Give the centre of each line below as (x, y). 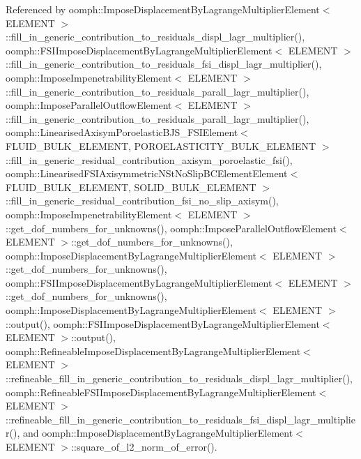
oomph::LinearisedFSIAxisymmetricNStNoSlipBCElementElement (147, 173)
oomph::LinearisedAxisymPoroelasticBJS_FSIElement (122, 132)
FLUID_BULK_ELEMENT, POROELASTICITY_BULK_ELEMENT (161, 145)
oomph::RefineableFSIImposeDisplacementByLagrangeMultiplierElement (161, 392)
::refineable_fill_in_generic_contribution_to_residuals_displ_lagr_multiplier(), (179, 378)
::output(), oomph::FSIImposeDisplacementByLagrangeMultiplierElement (163, 323)
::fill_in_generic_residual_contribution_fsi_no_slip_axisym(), (142, 201)
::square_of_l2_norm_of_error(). (144, 446)
